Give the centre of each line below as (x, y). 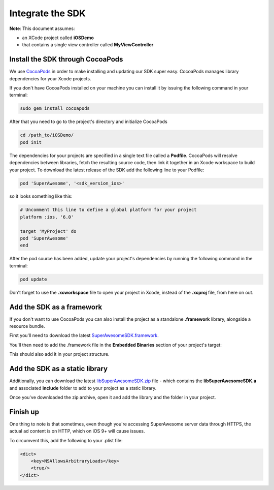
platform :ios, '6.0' (47, 217)
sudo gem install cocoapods (55, 109)
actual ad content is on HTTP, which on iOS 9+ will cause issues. (77, 431)
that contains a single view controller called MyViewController (88, 45)
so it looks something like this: (41, 196)
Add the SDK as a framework (56, 307)
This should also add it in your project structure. (59, 354)
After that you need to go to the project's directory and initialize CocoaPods (88, 121)
